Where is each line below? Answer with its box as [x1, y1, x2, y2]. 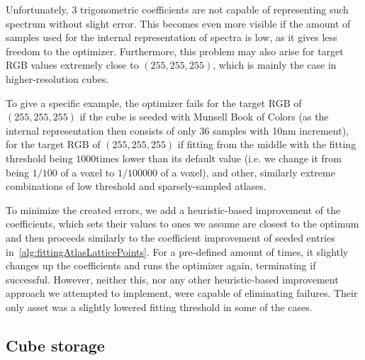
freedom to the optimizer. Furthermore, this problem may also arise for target [6, 43, 344, 58]
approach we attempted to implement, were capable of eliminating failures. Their [6, 286, 358, 300]
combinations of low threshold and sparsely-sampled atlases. [6, 179, 266, 193]
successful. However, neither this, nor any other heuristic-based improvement [6, 271, 339, 286]
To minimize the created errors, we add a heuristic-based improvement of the [6, 202, 341, 217]
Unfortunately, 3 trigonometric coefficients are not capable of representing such [6, 2, 349, 16]
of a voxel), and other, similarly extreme [160, 164, 335, 179]
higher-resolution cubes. [6, 71, 109, 86]
